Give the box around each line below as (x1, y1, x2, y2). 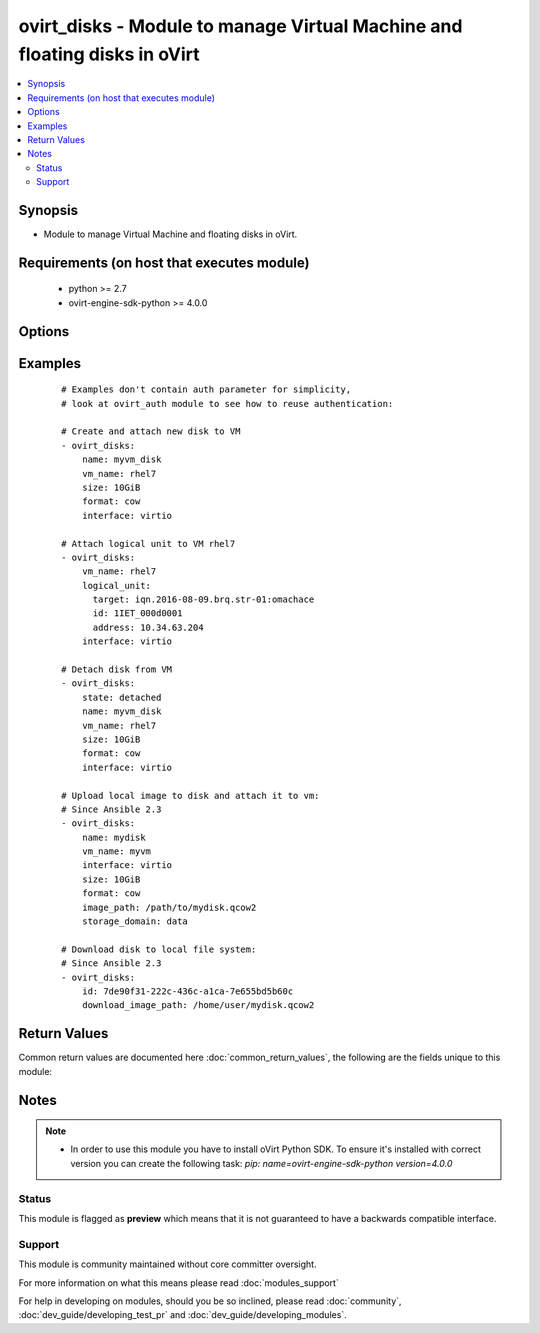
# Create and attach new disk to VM (61, 426, 241, 437)
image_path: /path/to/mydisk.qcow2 (81, 901, 257, 913)
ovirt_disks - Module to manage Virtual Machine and (18, 15, 463, 37)
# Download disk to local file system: (61, 943, 257, 955)
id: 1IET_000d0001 (92, 608, 183, 619)
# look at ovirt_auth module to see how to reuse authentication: (61, 398, 394, 409)
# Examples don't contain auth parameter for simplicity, (61, 384, 352, 395)
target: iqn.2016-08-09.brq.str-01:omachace (92, 594, 315, 605)
